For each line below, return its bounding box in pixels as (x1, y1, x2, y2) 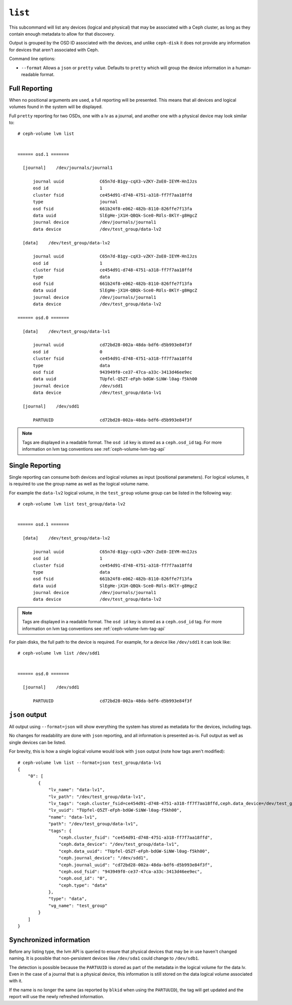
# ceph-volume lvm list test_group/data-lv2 (18, 502, 126, 507)
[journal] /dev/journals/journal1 (22, 165, 113, 170)
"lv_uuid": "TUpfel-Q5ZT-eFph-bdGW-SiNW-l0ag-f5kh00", (48, 807, 182, 813)
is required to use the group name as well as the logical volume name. (9, 481, 149, 487)
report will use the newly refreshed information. (9, 994, 105, 1000)
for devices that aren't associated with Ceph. (9, 47, 99, 53)
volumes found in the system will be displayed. (9, 104, 103, 110)
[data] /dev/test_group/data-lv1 (22, 329, 110, 334)
